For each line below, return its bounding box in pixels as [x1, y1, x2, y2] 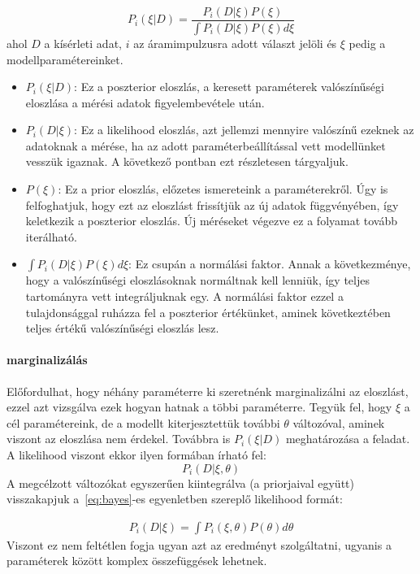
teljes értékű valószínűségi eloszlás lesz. [25, 320, 219, 337]
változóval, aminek [292, 414, 385, 431]
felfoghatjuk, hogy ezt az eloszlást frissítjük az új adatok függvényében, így [25, 196, 399, 213]
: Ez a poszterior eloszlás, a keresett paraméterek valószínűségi [74, 78, 384, 95]
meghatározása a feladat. [285, 430, 410, 447]
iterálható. [25, 228, 77, 245]
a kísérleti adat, [44, 34, 122, 51]
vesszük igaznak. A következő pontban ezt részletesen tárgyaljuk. [25, 153, 349, 170]
